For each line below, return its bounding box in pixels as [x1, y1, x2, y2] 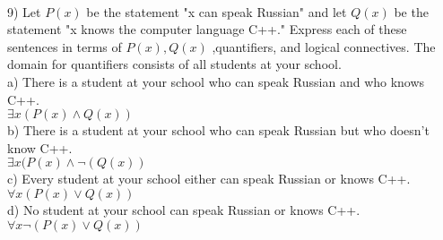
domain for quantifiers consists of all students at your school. [7, 55, 342, 73]
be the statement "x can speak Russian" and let [86, 2, 347, 21]
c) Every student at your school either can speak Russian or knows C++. [7, 169, 411, 188]
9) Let [7, 2, 41, 21]
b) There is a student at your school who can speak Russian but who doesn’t [7, 121, 430, 140]
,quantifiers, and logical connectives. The [212, 37, 436, 56]
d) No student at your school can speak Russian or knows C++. [7, 200, 360, 219]
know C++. [7, 138, 73, 157]
